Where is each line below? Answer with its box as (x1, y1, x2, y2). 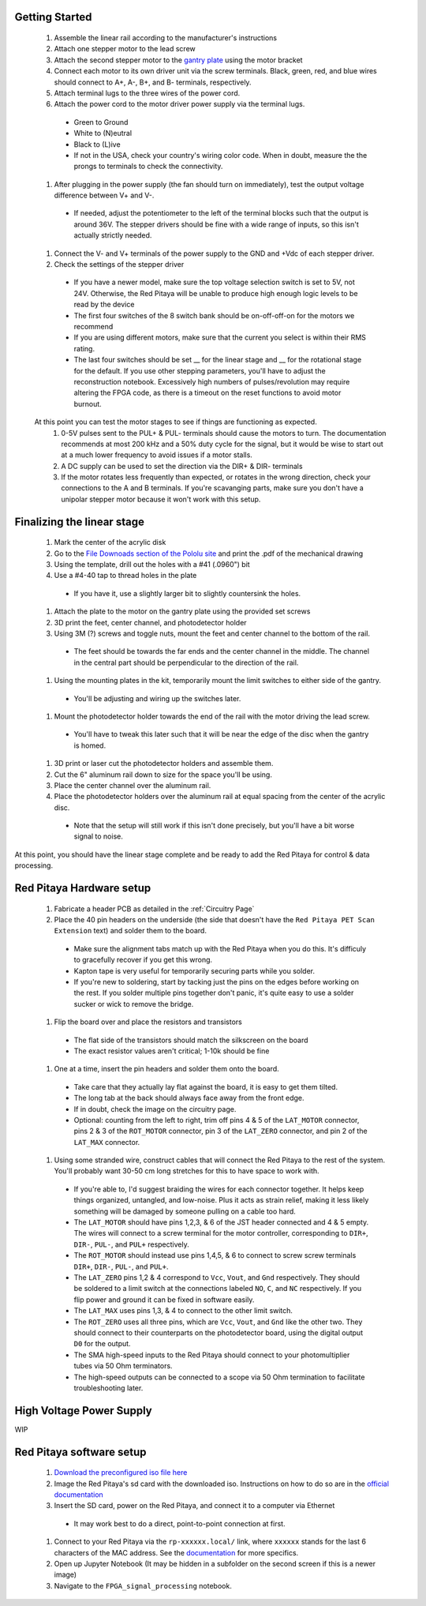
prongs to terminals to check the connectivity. (73, 162, 223, 171)
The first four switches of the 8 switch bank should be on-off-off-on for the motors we (73, 310, 355, 320)
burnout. (73, 399, 102, 408)
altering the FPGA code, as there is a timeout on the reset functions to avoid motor (73, 388, 342, 398)
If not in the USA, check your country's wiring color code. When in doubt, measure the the (73, 150, 368, 159)
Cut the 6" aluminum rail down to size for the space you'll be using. (54, 770, 272, 779)
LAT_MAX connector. (73, 1137, 140, 1146)
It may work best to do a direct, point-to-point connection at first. (73, 1518, 286, 1528)
